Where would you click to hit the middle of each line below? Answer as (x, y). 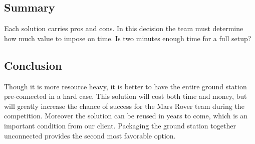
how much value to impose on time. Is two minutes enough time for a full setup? (128, 38)
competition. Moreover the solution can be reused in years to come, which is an (126, 116)
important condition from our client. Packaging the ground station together (120, 125)
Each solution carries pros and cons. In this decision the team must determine (124, 28)
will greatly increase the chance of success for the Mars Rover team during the (124, 106)
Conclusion (33, 65)
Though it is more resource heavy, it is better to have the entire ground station (125, 86)
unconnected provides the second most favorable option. (90, 135)
